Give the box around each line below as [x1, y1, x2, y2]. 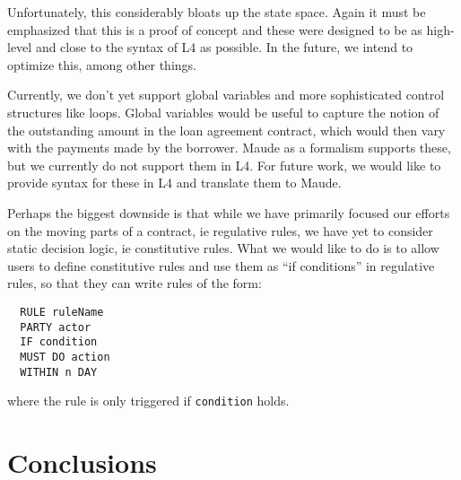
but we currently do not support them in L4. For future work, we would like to [7, 155, 441, 174]
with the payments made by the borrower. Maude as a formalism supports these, [7, 138, 451, 157]
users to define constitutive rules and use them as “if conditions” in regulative [7, 256, 435, 275]
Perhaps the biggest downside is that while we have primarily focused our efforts [7, 203, 450, 222]
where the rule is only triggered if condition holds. [7, 391, 290, 410]
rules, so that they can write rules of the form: [7, 274, 262, 292]
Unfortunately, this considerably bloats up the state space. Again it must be [7, 3, 426, 21]
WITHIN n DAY [20, 365, 98, 379]
